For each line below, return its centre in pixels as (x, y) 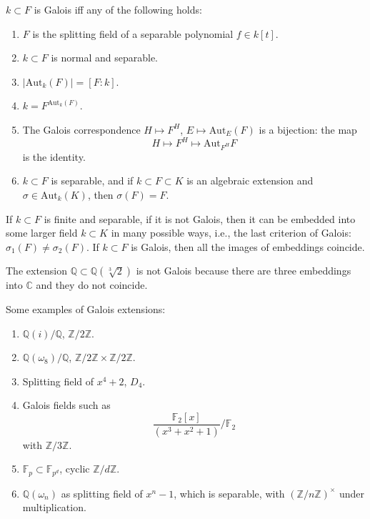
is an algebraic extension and (250, 181)
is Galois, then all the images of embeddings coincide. (248, 246)
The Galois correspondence (81, 129)
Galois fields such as (66, 405)
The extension (37, 271)
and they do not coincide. (92, 285)
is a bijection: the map (308, 129)
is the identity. (54, 156)
